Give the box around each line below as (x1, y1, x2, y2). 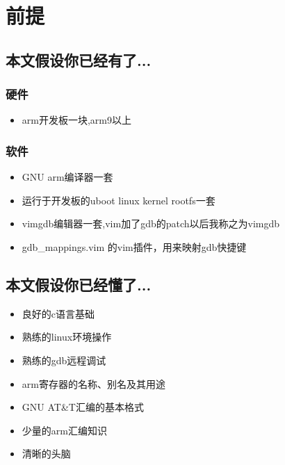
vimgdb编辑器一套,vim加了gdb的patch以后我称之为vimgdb (22, 216, 280, 231)
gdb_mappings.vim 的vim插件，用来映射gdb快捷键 (22, 239, 247, 254)
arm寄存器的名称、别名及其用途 (22, 376, 165, 391)
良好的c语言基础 (22, 306, 95, 320)
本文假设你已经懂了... (6, 273, 152, 295)
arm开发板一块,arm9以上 (22, 113, 131, 127)
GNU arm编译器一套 (22, 170, 113, 184)
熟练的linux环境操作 (22, 329, 112, 344)
